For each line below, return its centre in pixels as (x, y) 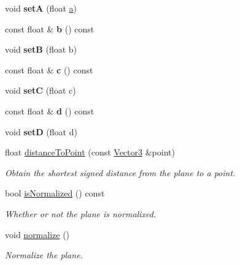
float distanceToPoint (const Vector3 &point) (90, 152)
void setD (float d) (41, 131)
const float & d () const (50, 110)
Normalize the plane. (44, 255)
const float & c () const (49, 69)
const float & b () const (50, 28)
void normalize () (37, 234)
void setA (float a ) (41, 8)
